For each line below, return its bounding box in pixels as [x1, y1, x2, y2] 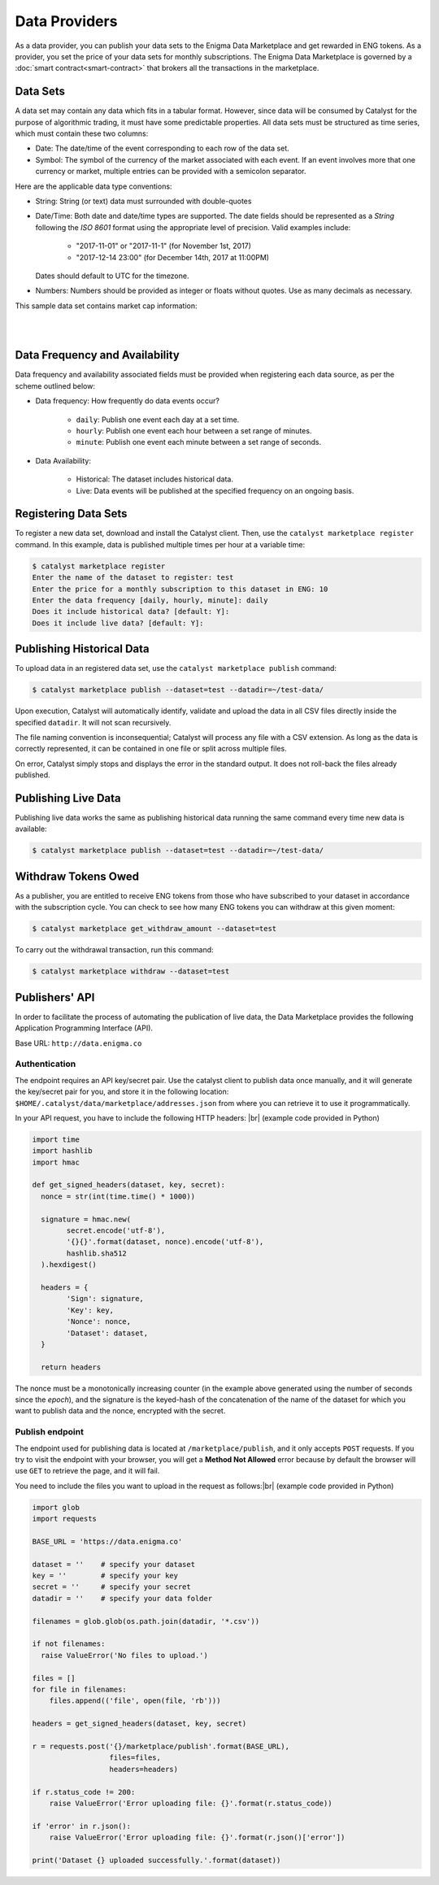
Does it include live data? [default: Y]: [32, 618, 204, 628]
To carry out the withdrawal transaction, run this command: [15, 945, 215, 955]
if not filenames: [32, 1639, 106, 1648]
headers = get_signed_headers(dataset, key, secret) [32, 1719, 247, 1728]
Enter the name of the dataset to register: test [32, 573, 234, 582]
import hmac [32, 1157, 80, 1167]
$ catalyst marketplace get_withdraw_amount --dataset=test [32, 924, 277, 934]
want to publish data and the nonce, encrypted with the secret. [15, 1406, 226, 1416]
